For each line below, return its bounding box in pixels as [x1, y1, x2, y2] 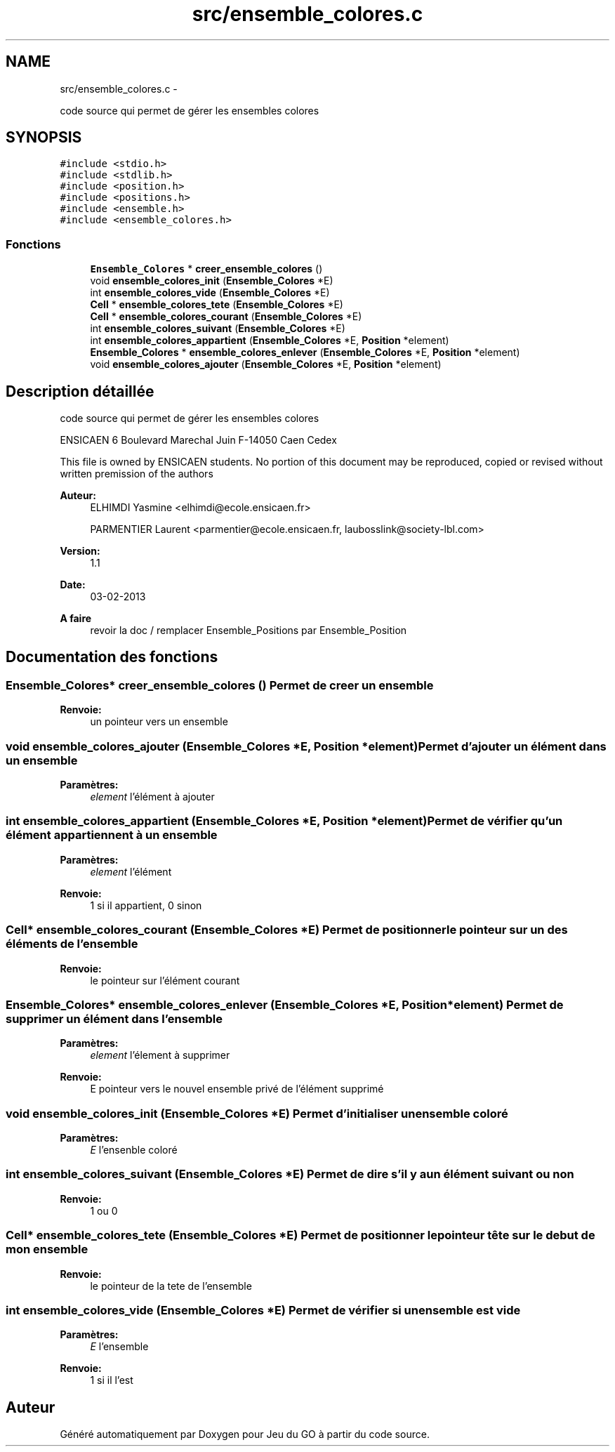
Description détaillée [6, 382, 154, 400]
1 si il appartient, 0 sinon [90, 899, 202, 911]
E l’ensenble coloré [90, 1144, 178, 1156]
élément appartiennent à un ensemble [6, 828, 218, 843]
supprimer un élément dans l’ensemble [6, 1011, 223, 1026]
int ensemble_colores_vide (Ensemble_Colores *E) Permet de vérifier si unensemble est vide [6, 1302, 521, 1317]
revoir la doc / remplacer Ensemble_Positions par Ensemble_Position [90, 624, 407, 637]
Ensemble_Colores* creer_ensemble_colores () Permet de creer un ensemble [6, 678, 434, 692]
